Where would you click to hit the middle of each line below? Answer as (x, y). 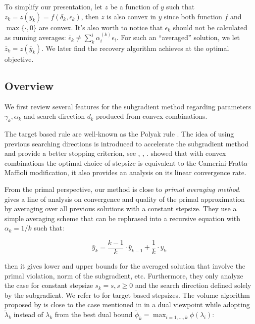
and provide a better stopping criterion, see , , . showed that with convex (115, 153)
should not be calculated (210, 27)
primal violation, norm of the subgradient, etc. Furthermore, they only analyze (124, 275)
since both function (193, 16)
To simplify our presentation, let (53, 6)
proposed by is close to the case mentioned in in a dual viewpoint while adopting (127, 304)
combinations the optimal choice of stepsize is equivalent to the (100, 162)
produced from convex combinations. (152, 116)
